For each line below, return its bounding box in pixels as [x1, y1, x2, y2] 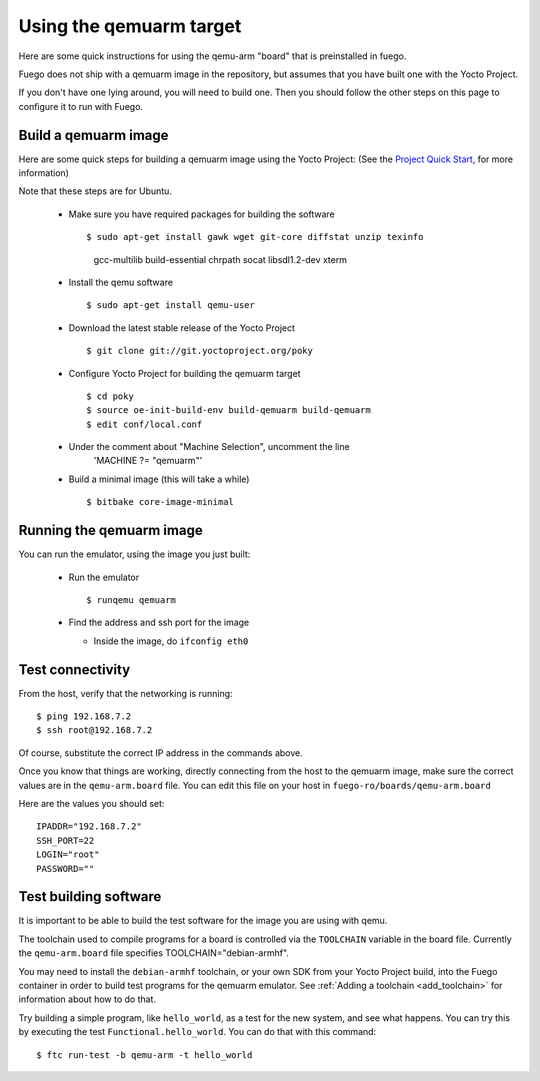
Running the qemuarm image [18, 522, 204, 539]
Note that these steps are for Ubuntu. [18, 185, 172, 197]
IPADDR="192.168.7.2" [36, 821, 142, 832]
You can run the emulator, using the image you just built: [18, 548, 251, 560]
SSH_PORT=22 [36, 835, 95, 846]
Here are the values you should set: [18, 797, 165, 809]
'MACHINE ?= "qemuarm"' [93, 455, 203, 467]
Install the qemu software [68, 276, 174, 288]
